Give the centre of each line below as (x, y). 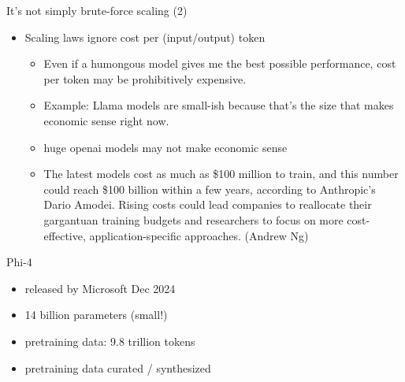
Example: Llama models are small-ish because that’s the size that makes (219, 105)
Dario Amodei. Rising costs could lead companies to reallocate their (208, 204)
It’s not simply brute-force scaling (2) (97, 10)
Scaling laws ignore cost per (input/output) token (145, 37)
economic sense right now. (106, 120)
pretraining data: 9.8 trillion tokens (110, 341)
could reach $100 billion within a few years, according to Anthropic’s (210, 189)
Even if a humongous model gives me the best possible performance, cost (220, 63)
